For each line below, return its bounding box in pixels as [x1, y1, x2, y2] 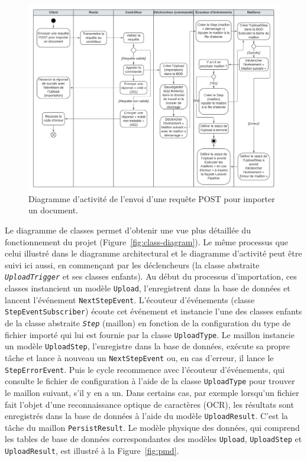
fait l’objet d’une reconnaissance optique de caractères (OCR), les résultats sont [5, 398, 294, 410]
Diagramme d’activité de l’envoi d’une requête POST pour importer [28, 192, 275, 204]
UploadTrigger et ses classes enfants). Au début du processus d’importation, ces [5, 270, 297, 283]
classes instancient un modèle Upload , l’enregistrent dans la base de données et [5, 282, 290, 294]
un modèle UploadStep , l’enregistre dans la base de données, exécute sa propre [5, 340, 290, 352]
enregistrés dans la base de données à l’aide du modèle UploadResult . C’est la [5, 410, 288, 422]
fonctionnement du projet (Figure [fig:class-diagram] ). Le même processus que [5, 235, 288, 248]
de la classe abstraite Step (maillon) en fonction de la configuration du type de [5, 317, 291, 329]
